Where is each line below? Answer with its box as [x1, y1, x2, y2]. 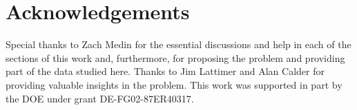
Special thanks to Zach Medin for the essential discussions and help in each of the [6, 37, 351, 52]
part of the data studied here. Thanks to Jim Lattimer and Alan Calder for [6, 64, 325, 78]
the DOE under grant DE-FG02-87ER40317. [6, 91, 194, 105]
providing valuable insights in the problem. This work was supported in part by [6, 77, 342, 91]
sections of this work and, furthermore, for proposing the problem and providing [6, 50, 345, 65]
